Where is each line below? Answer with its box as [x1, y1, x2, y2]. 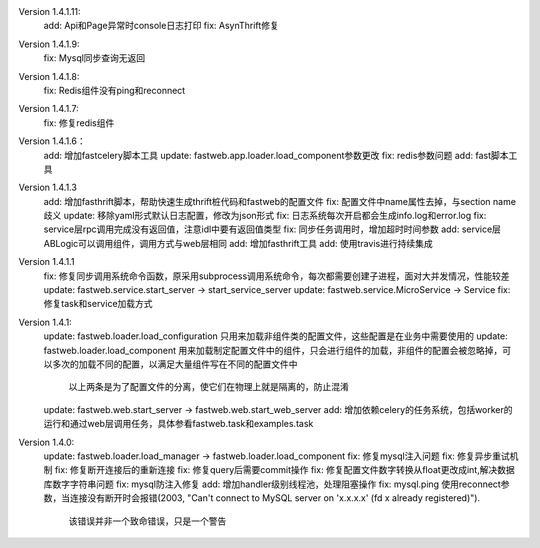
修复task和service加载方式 [43, 298, 154, 310]
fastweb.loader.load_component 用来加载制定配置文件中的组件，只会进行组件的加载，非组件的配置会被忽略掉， [43, 344, 503, 356]
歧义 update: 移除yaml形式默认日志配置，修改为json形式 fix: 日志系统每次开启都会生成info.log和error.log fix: [43, 210, 487, 222]
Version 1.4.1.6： [18, 135, 86, 147]
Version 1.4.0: [18, 436, 75, 448]
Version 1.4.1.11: [18, 6, 81, 17]
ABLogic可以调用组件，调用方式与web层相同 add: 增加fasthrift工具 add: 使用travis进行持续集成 [43, 237, 434, 249]
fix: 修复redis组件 [43, 116, 115, 129]
